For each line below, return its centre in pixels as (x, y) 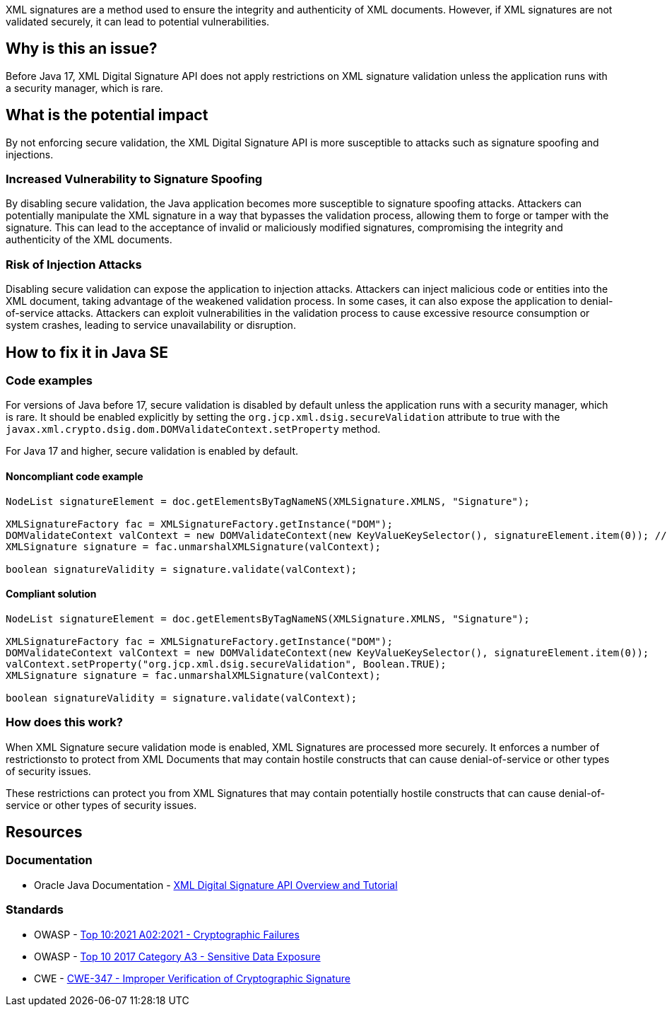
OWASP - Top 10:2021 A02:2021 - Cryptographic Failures (167, 934)
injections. (30, 154)
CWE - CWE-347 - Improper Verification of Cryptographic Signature (192, 978)
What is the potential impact (107, 115)
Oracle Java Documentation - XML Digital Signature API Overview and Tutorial (216, 885)
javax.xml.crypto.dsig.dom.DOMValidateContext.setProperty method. (193, 429)
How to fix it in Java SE (87, 352)
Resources (44, 832)
